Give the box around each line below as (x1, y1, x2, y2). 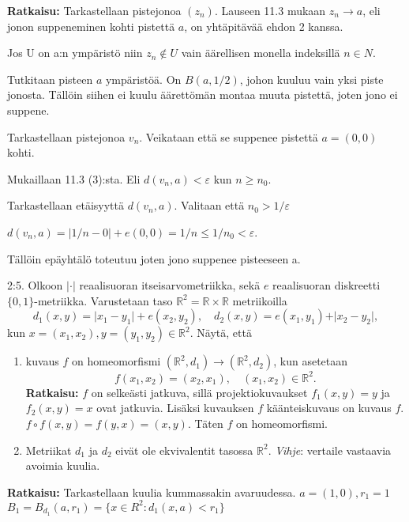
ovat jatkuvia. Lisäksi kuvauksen (96, 399, 254, 416)
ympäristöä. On (105, 70, 182, 87)
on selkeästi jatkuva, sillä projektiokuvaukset (91, 384, 308, 400)
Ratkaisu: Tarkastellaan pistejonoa (7, 2, 182, 18)
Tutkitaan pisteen (7, 70, 93, 87)
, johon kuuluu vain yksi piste (239, 70, 384, 87)
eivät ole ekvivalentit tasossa (115, 441, 253, 458)
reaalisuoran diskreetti (272, 277, 381, 293)
